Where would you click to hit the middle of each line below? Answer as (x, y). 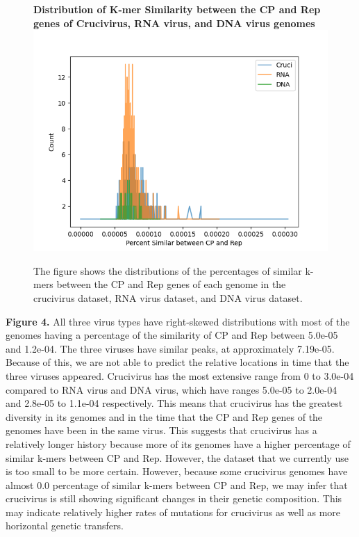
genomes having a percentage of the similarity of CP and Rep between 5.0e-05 (172, 335)
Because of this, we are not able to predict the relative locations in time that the (177, 362)
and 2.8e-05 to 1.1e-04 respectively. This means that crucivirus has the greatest (174, 403)
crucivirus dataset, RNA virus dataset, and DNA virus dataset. (168, 297)
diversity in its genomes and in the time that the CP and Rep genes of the (164, 416)
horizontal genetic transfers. (65, 526)
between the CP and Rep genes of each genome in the (171, 284)
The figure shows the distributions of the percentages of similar (168, 270)
